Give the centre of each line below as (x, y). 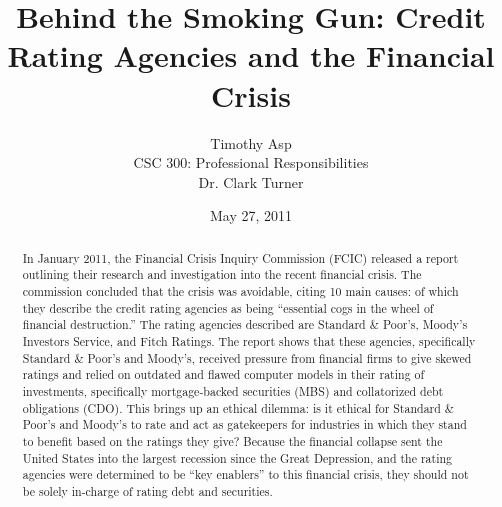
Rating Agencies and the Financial (251, 55)
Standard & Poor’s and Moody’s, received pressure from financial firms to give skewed (247, 357)
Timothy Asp (251, 142)
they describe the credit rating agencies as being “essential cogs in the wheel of (228, 307)
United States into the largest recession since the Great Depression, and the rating (237, 457)
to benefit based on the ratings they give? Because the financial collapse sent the (232, 440)
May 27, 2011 (251, 215)
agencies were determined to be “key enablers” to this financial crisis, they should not (245, 474)
